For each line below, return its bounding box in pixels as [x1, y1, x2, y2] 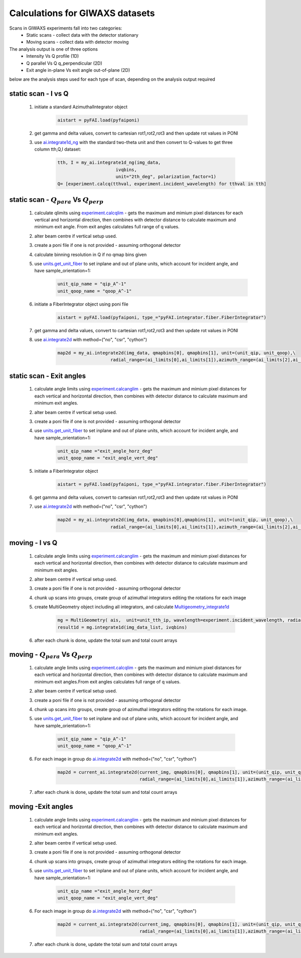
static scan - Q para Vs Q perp [9, 196, 104, 205]
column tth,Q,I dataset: [34, 146, 81, 153]
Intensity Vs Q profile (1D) [26, 53, 79, 59]
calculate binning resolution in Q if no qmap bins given [34, 251, 147, 257]
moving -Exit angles [9, 802, 73, 811]
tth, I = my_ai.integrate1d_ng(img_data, [57, 160, 161, 166]
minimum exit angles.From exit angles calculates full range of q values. [34, 678, 181, 685]
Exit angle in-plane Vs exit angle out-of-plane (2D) [26, 67, 130, 73]
